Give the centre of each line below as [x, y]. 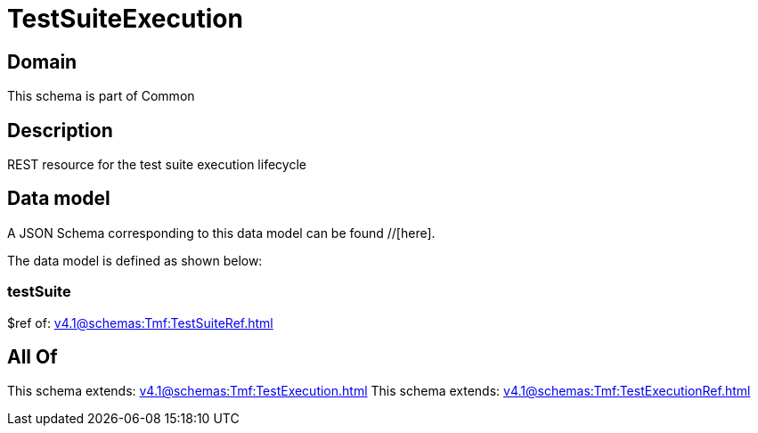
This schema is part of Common [101, 96]
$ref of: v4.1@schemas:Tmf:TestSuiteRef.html [140, 323]
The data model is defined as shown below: [135, 260]
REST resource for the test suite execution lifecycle [157, 165]
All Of [33, 357]
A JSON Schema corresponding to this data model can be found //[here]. [221, 233]
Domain [42, 61]
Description [60, 130]
